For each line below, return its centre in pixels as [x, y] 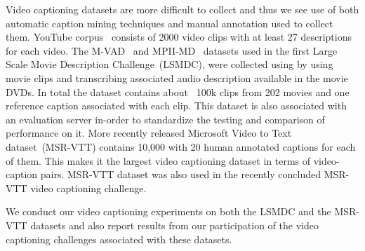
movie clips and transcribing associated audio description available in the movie [177, 77]
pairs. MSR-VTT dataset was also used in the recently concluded [181, 174]
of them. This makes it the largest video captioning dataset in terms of [158, 160]
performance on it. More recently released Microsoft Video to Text [149, 133]
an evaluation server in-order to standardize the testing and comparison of [165, 119]
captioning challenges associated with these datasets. [119, 239]
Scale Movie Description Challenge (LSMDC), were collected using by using [170, 64]
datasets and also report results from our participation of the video [174, 225]
